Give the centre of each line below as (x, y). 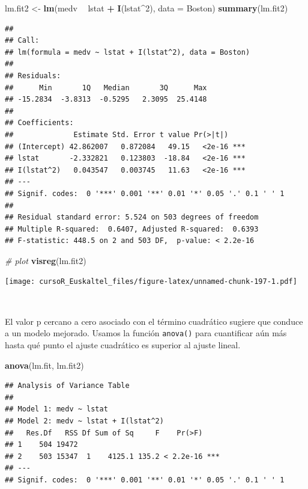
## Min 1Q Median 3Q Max (106, 88)
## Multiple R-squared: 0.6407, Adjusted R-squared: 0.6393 (132, 229)
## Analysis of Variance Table (67, 386)
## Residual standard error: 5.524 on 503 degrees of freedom (132, 217)
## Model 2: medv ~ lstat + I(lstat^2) (84, 421)
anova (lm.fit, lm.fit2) (44, 365)
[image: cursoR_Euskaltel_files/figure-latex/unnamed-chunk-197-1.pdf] (151, 282)
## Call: (22, 41)
